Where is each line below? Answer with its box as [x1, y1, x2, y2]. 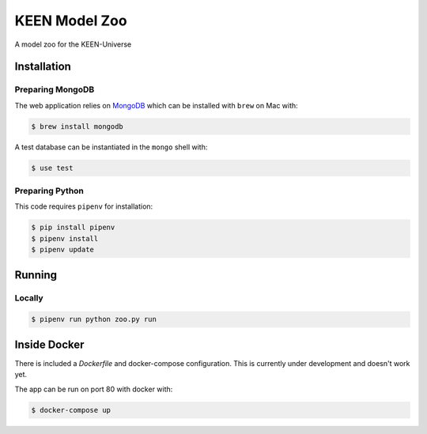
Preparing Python [14, 186, 85, 197]
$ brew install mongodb [31, 122, 124, 130]
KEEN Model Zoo [14, 12, 127, 29]
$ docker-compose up [31, 406, 111, 414]
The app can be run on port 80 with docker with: [14, 384, 173, 394]
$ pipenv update [31, 245, 95, 255]
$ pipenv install [31, 234, 99, 243]
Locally [14, 292, 43, 304]
